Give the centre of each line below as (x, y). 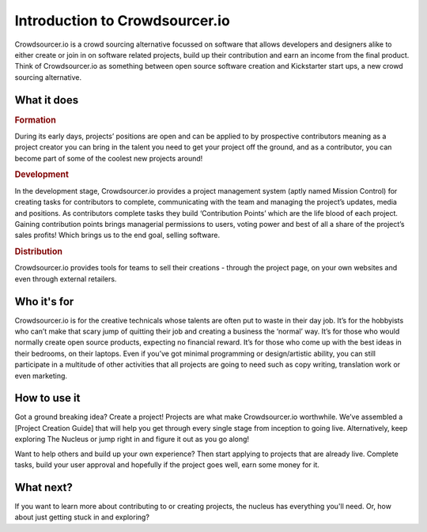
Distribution (39, 251)
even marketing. (41, 375)
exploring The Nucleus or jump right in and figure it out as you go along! (132, 440)
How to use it (47, 398)
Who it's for (44, 302)
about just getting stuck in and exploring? (82, 517)
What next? (43, 487)
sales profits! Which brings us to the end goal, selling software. (117, 235)
